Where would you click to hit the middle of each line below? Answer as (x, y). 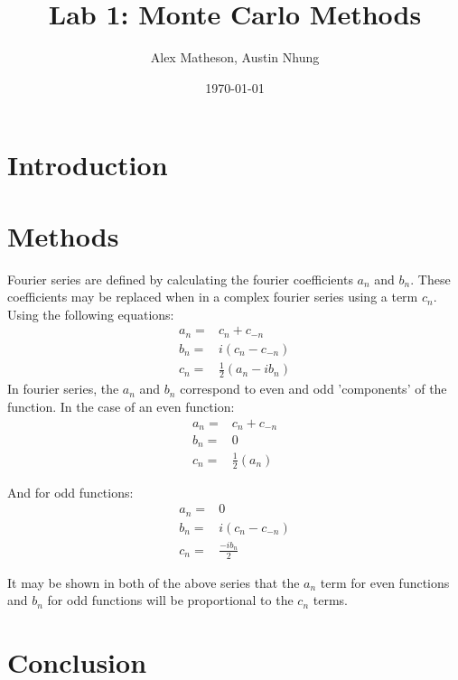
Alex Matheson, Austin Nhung (235, 57)
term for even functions (385, 582)
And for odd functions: (70, 492)
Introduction (88, 165)
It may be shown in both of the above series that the (154, 582)
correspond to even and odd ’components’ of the (313, 389)
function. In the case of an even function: (121, 406)
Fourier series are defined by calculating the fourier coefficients (180, 279)
